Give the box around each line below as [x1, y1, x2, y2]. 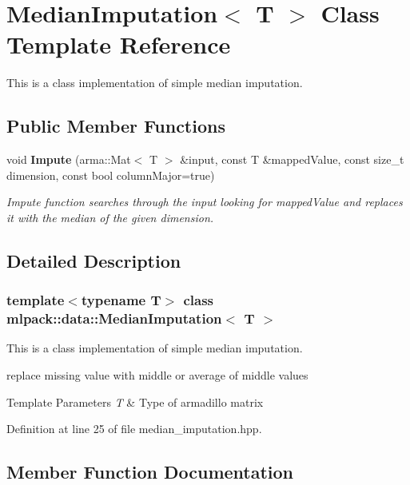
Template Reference [6, 28, 231, 61]
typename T [81, 290, 161, 310]
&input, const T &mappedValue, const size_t [180, 151, 404, 168]
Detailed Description [6, 248, 181, 272]
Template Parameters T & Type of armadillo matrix [6, 393, 264, 410]
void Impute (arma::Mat [6, 151, 131, 168]
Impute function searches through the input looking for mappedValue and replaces [6, 193, 403, 210]
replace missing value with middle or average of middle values [6, 367, 308, 383]
